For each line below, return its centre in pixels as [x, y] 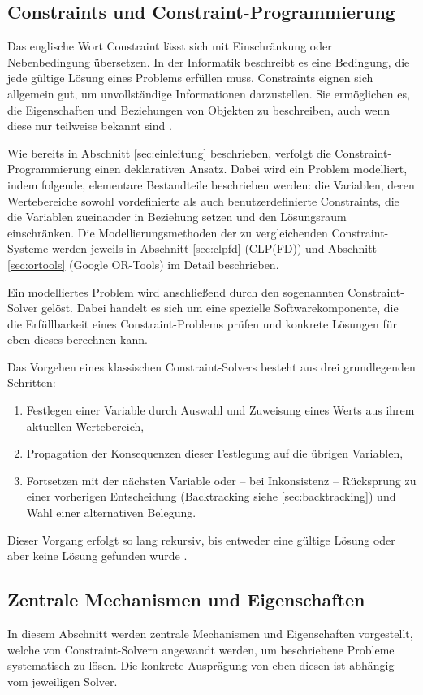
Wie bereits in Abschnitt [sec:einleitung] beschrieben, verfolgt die [169, 152]
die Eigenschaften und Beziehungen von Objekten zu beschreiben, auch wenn [199, 109]
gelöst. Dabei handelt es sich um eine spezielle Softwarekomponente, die [220, 308]
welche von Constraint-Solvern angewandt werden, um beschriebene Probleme [201, 649]
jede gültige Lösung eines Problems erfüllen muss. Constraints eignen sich [190, 78]
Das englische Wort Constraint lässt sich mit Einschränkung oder [170, 46]
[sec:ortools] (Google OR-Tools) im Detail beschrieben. [143, 264]
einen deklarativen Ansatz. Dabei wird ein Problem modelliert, [251, 169]
